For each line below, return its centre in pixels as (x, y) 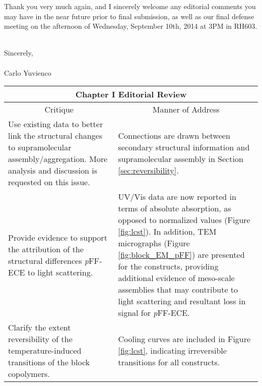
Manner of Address (186, 109)
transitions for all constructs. (169, 362)
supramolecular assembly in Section (181, 159)
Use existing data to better (56, 124)
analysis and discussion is (53, 171)
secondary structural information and (184, 147)
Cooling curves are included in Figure (184, 339)
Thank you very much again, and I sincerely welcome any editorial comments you (130, 6)
